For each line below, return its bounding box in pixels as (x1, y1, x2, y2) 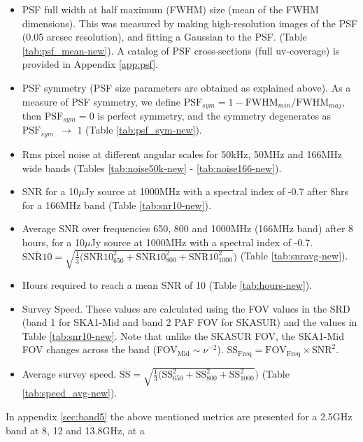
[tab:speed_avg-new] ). (22, 385, 118, 400)
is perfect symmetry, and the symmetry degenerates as (97, 108, 332, 123)
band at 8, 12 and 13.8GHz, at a (6, 422, 145, 437)
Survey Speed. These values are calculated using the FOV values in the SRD (22, 301, 350, 315)
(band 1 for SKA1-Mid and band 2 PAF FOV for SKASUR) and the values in (22, 315, 357, 329)
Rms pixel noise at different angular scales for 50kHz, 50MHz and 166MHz (22, 146, 342, 161)
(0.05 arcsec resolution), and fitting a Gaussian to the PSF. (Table (22, 29, 307, 44)
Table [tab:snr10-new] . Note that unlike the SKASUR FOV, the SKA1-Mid (22, 328, 345, 343)
